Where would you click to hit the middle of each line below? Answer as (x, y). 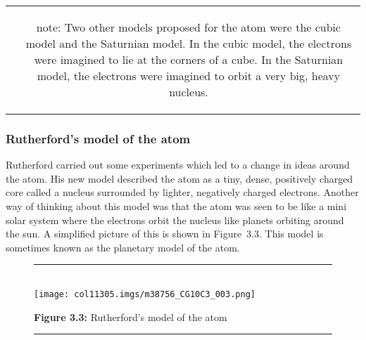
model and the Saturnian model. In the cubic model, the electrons (189, 43)
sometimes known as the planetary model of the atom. (123, 247)
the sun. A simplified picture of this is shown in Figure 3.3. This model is (165, 234)
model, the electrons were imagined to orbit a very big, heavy (189, 76)
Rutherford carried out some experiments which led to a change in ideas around (178, 165)
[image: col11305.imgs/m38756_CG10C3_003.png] (145, 294)
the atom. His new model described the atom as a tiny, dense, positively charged (179, 178)
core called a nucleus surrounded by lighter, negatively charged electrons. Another (182, 192)
